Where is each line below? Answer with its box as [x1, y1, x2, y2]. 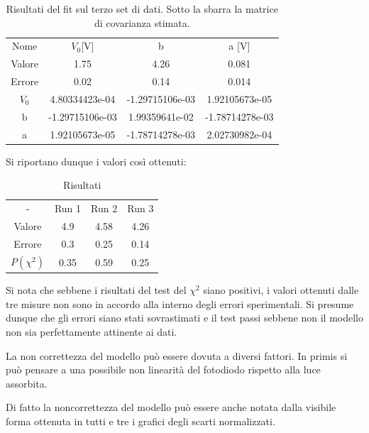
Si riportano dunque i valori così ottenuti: [6, 153, 187, 168]
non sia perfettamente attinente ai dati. [6, 324, 177, 339]
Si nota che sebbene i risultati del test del [6, 283, 187, 297]
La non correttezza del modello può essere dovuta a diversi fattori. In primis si [6, 348, 348, 363]
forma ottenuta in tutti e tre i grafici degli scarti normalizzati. [6, 413, 275, 428]
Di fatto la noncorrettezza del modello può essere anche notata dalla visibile [6, 400, 336, 415]
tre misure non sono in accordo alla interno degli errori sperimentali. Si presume [6, 296, 354, 311]
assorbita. [6, 376, 48, 390]
